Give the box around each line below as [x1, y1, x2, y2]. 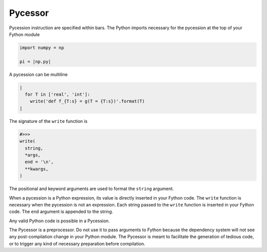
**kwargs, [25, 166, 49, 172]
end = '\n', [25, 159, 54, 165]
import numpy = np [19, 45, 64, 50]
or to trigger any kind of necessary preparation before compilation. [9, 241, 145, 247]
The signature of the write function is [9, 118, 88, 124]
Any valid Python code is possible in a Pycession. [9, 218, 110, 224]
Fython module [9, 31, 40, 37]
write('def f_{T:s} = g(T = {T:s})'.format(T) [30, 99, 145, 104]
